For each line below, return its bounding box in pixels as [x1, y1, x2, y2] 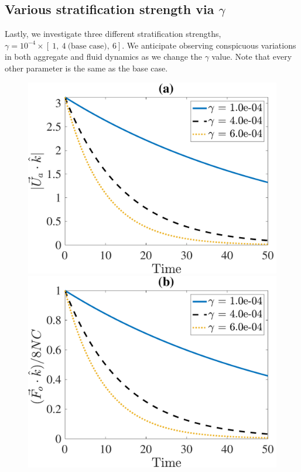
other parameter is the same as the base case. [5, 61, 168, 74]
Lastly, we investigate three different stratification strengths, [5, 28, 221, 40]
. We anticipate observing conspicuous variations [122, 39, 296, 51]
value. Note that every [211, 50, 292, 63]
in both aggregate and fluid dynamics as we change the [5, 50, 202, 63]
